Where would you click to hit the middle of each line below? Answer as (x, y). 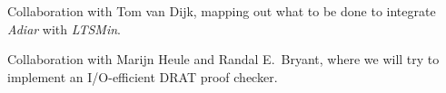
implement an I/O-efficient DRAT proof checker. (143, 76)
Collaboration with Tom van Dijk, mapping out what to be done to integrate (222, 11)
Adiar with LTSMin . (64, 28)
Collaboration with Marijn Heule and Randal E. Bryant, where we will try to (223, 59)
